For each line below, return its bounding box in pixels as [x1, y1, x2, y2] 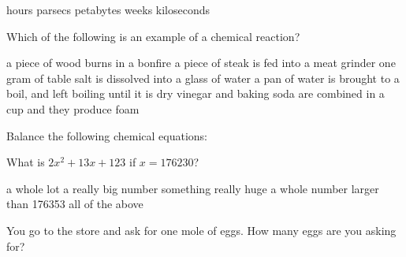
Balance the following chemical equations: [6, 127, 207, 143]
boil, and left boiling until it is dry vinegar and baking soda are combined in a [6, 85, 385, 102]
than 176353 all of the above [6, 196, 143, 212]
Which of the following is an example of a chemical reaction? [6, 28, 300, 44]
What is [6, 154, 45, 170]
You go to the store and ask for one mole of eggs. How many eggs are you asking [6, 222, 397, 238]
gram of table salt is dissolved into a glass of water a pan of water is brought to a [6, 69, 400, 86]
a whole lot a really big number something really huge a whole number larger [6, 180, 379, 196]
